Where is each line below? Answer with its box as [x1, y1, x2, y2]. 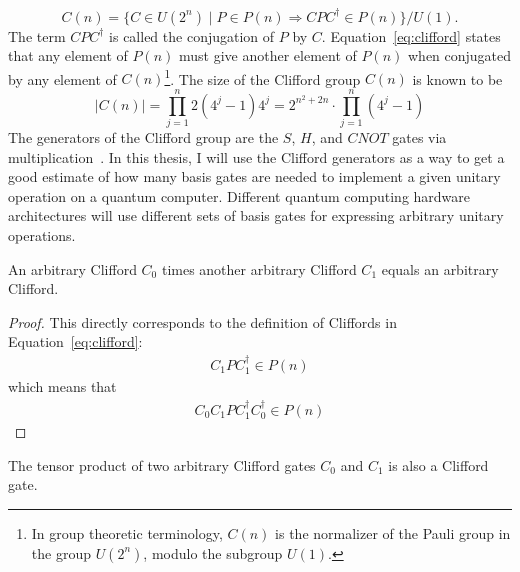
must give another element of [178, 45, 357, 66]
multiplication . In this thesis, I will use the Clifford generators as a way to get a [8, 146, 505, 167]
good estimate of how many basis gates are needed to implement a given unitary [8, 166, 501, 187]
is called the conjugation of [109, 25, 275, 46]
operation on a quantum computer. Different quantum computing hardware [8, 185, 471, 206]
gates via [392, 127, 447, 148]
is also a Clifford [388, 454, 489, 475]
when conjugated [407, 45, 512, 66]
